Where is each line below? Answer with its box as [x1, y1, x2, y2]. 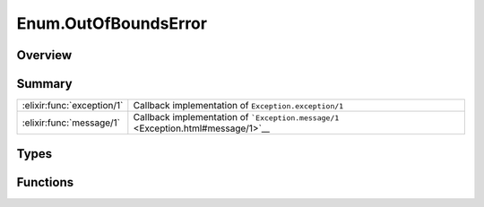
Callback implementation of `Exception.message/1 [133, 111, 340, 124]
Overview [16, 47, 73, 63]
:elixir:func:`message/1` [22, 116, 121, 129]
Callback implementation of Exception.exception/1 [133, 99, 344, 112]
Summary [16, 76, 73, 91]
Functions [16, 175, 74, 190]
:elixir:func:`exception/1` [22, 99, 124, 112]
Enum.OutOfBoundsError [16, 13, 208, 33]
